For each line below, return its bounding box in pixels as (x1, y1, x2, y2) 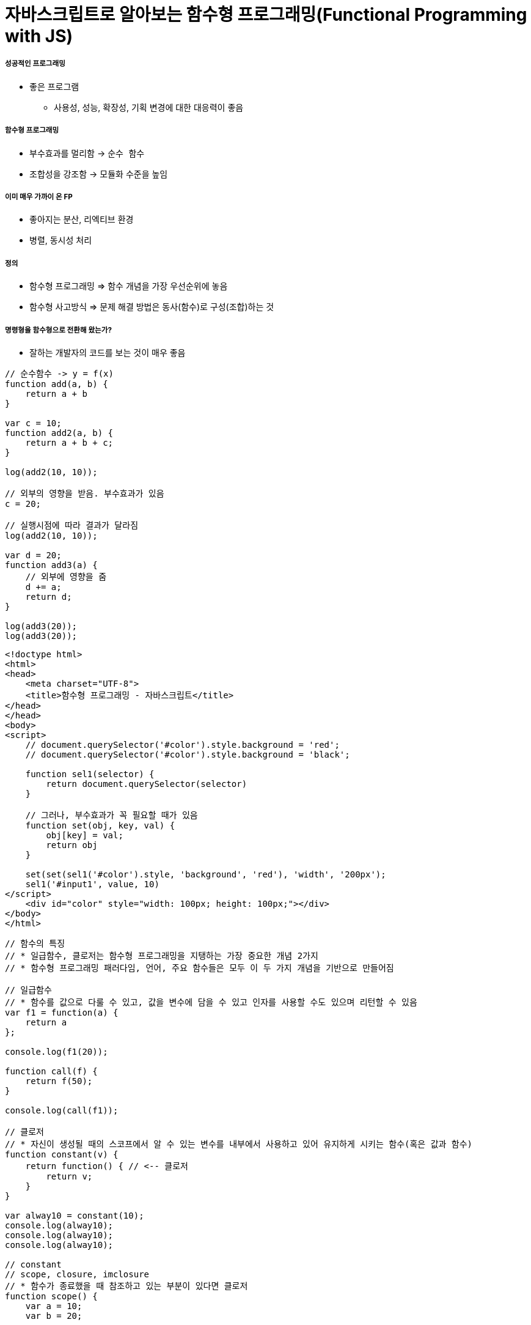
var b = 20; (25, 1310, 82, 1321)
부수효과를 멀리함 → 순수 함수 (29, 147, 145, 158)
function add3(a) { (5, 559, 98, 570)
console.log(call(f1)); (5, 1105, 119, 1115)
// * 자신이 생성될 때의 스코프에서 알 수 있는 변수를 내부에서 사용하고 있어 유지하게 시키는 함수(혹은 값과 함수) (5, 1139, 473, 1149)
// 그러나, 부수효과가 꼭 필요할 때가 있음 (25, 810, 198, 820)
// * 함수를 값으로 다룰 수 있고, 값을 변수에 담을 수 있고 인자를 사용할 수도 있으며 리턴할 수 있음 (5, 997, 417, 1007)
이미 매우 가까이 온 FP (5, 192, 73, 201)
